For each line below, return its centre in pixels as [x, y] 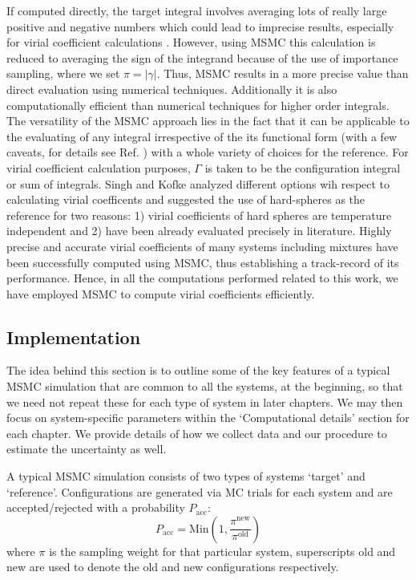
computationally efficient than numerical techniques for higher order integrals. [198, 105]
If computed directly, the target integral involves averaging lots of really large [197, 10]
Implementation [74, 337]
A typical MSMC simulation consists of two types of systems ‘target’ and [186, 476]
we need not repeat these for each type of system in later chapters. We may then [205, 402]
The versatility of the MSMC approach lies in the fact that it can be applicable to [208, 121]
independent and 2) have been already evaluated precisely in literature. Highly [199, 231]
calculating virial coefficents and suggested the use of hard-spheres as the [186, 199]
